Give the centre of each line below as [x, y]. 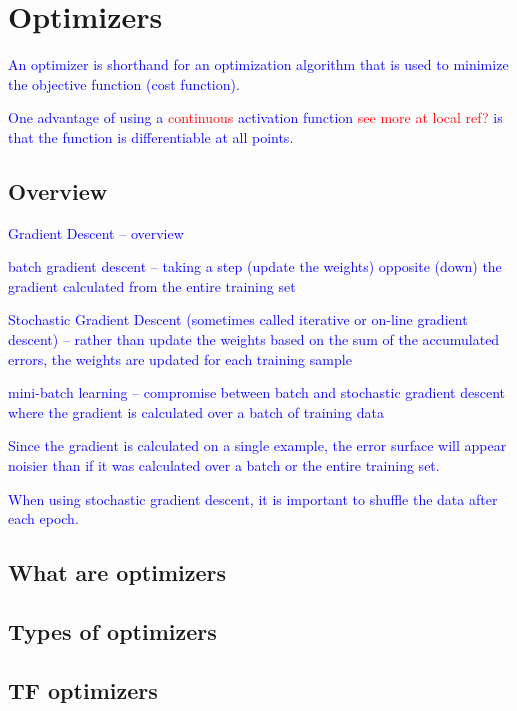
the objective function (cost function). [124, 83]
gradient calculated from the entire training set [152, 285]
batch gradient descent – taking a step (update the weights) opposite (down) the [255, 266]
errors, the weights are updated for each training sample [180, 358]
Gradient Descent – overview [96, 232]
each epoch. [43, 518]
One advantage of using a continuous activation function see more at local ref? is [255, 117]
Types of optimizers [112, 631]
